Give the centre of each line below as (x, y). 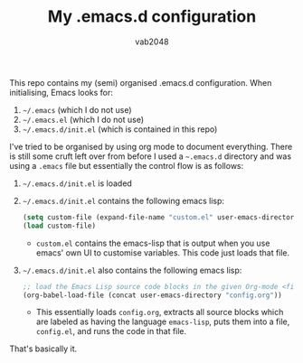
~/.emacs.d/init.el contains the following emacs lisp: (123, 200)
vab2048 (152, 42)
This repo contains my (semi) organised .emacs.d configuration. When (141, 82)
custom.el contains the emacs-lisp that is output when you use (153, 243)
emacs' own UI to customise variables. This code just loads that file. (163, 252)
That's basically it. (43, 349)
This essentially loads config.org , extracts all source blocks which (160, 312)
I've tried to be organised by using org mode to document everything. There (151, 146)
